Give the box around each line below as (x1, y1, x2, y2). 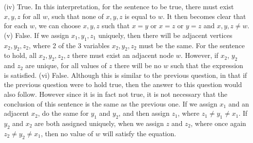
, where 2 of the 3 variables (28, 40, 110, 50)
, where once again (191, 118, 246, 128)
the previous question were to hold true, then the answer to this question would (4, 79, 242, 89)
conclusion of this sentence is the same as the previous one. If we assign (4, 98, 217, 108)
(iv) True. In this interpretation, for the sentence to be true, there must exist (4, 1, 234, 11)
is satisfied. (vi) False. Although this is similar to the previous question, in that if (4, 70, 247, 80)
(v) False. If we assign (4, 30, 69, 40)
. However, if (180, 50, 218, 60)
